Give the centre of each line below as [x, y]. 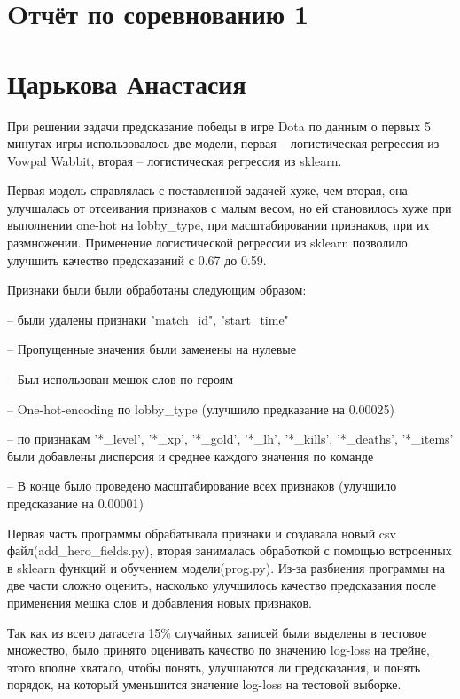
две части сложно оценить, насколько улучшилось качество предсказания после [222, 585]
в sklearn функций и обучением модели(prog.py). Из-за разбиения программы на [226, 567]
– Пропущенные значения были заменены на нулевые [152, 349]
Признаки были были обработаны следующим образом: [157, 290]
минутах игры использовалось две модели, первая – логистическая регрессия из [223, 143]
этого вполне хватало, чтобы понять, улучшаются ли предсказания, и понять [214, 667]
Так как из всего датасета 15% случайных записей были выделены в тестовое [217, 632]
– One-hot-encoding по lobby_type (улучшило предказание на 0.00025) [201, 408]
